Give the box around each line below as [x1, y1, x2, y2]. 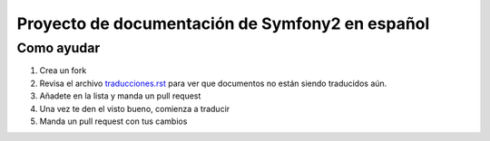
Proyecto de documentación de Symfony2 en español [16, 14, 430, 33]
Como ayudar [16, 40, 101, 56]
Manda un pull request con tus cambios [39, 116, 188, 127]
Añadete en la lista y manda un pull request [39, 90, 201, 101]
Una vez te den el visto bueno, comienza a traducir [39, 103, 230, 114]
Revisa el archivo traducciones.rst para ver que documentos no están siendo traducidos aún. [39, 78, 387, 89]
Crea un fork [39, 65, 87, 76]
